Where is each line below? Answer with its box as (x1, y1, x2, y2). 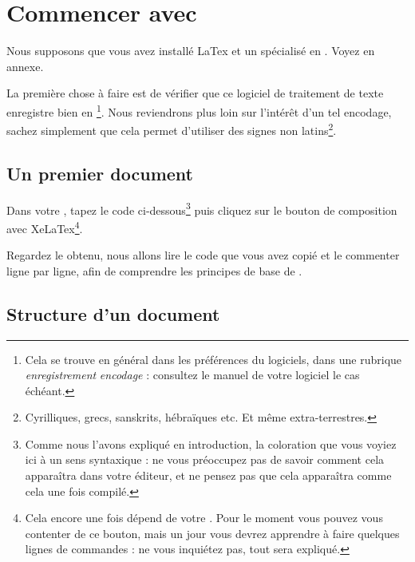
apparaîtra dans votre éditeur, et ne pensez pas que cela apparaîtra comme (25, 467, 392, 484)
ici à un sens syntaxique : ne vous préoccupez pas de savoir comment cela (25, 451, 385, 468)
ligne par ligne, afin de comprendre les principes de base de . (6, 262, 302, 279)
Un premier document (6, 160, 194, 185)
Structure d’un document (6, 301, 220, 326)
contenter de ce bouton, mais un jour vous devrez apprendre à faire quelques (25, 524, 400, 541)
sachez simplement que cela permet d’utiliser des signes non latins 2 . (6, 120, 337, 138)
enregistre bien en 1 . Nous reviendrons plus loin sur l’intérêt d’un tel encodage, (6, 101, 392, 120)
